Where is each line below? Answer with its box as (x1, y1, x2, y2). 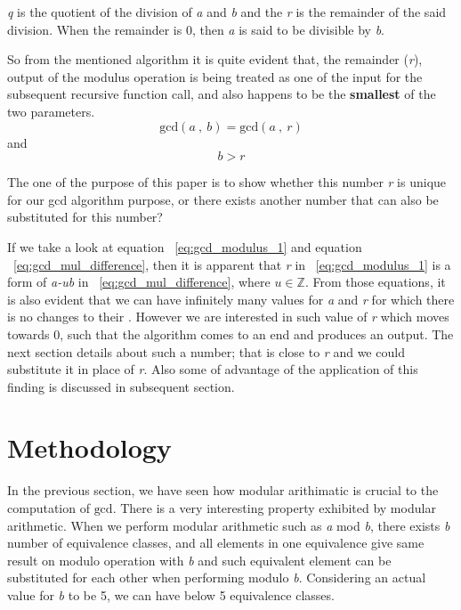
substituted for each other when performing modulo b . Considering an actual (7, 568, 426, 587)
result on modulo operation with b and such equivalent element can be (7, 550, 392, 569)
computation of (7, 499, 90, 516)
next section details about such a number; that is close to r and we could (7, 342, 405, 361)
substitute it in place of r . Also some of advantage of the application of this (7, 360, 418, 378)
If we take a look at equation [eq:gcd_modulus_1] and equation (7, 237, 362, 256)
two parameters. (7, 102, 95, 120)
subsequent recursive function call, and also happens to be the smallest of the (7, 85, 436, 103)
